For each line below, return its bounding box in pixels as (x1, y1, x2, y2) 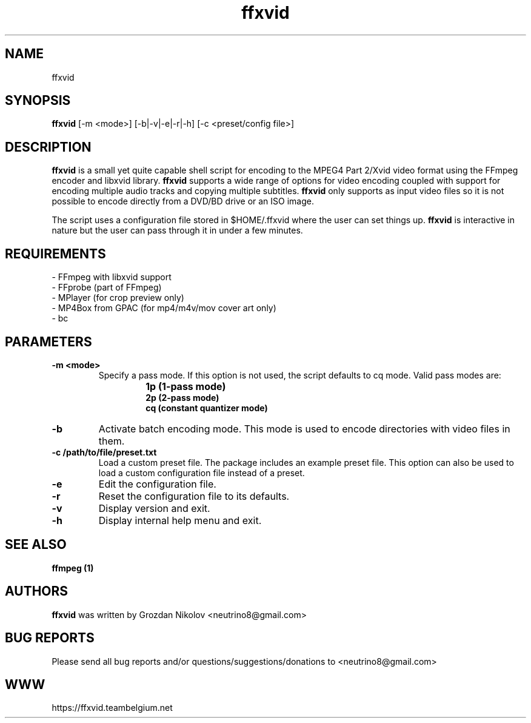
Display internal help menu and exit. (98, 514, 262, 526)
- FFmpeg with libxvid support (52, 272, 172, 283)
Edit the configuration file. (98, 477, 216, 490)
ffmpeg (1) (52, 562, 94, 573)
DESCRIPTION (5, 139, 92, 155)
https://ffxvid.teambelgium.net (52, 702, 173, 713)
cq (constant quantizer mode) (145, 402, 268, 413)
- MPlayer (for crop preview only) (52, 292, 184, 303)
